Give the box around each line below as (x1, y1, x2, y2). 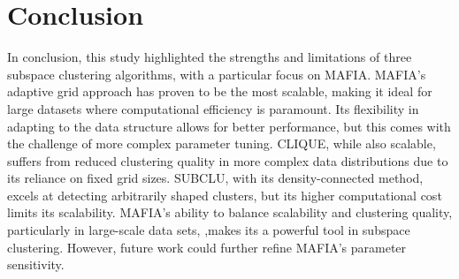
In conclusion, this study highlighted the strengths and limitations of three (7, 48, 412, 66)
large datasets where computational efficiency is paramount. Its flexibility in (7, 99, 419, 117)
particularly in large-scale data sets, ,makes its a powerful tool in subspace (7, 221, 410, 239)
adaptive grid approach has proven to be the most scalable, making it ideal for (7, 82, 432, 101)
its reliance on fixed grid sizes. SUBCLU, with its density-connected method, (7, 169, 424, 187)
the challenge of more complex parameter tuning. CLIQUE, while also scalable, (7, 134, 436, 153)
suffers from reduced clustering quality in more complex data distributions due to (7, 151, 448, 170)
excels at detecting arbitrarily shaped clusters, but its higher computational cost (7, 185, 442, 204)
